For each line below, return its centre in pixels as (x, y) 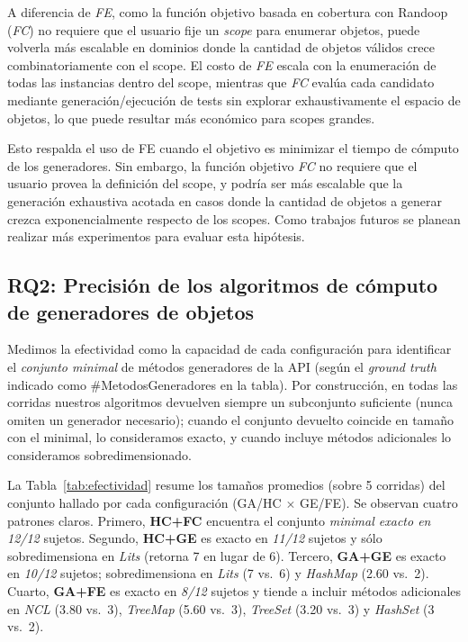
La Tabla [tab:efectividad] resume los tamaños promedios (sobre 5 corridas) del (226, 485)
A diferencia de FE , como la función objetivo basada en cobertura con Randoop (228, 12)
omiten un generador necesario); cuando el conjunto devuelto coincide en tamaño (231, 419)
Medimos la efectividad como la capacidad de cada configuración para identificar (229, 349)
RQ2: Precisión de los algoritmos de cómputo (223, 285)
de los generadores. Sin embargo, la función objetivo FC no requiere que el (212, 165)
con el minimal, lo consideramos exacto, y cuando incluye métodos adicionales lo (229, 437)
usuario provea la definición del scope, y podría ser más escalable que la (205, 183)
